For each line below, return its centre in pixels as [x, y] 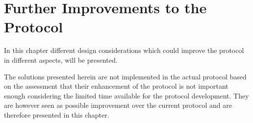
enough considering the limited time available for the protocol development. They [126, 95]
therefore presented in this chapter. [57, 114]
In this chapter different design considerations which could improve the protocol [124, 50]
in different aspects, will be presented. [61, 60]
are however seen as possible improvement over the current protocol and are [118, 105]
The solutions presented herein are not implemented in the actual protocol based [125, 76]
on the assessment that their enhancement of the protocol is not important [116, 86]
